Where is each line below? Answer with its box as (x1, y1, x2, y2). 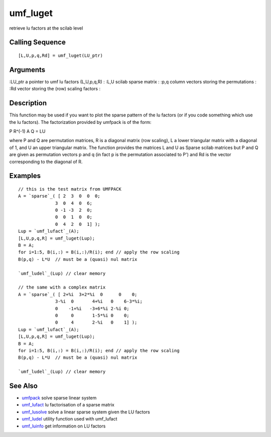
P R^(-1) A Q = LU (9, 128, 46, 134)
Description (9, 99, 47, 107)
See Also (9, 381, 38, 390)
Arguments (9, 65, 46, 74)
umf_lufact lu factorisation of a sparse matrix (22, 402, 115, 408)
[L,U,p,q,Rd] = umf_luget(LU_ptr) (18, 53, 103, 58)
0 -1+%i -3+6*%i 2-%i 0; (55, 306, 130, 311)
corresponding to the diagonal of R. (9, 159, 83, 165)
